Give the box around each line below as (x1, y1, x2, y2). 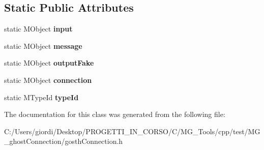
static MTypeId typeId (4, 92, 79, 102)
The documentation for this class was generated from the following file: (4, 109, 225, 119)
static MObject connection (4, 74, 92, 85)
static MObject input (4, 23, 73, 34)
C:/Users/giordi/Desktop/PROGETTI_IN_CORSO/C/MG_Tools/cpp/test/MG (4, 126, 260, 136)
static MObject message (4, 40, 82, 51)
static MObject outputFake (4, 57, 94, 68)
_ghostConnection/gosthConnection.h (4, 136, 123, 146)
